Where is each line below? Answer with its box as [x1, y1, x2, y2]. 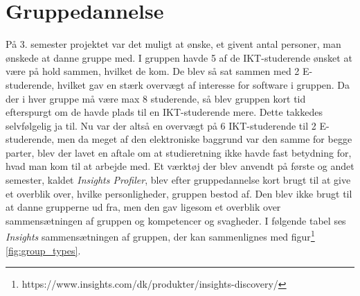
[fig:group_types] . [6, 243, 81, 257]
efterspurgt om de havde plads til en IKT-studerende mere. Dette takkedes [6, 105, 323, 119]
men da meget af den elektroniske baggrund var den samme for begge [57, 132, 352, 146]
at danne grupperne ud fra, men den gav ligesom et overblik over [6, 200, 281, 214]
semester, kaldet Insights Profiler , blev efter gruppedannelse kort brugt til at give [6, 173, 351, 187]
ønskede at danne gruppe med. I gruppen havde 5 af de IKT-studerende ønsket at [6, 50, 352, 64]
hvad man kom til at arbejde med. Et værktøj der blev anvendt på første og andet [6, 159, 354, 173]
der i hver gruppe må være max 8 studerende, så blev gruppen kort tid [6, 91, 306, 105]
